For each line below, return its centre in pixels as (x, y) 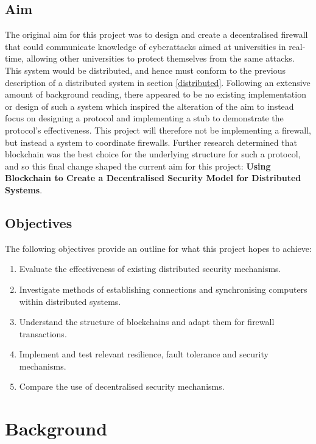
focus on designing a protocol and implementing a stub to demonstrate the (144, 118)
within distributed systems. (70, 301)
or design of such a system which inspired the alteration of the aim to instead (149, 106)
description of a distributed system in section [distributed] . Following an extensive (158, 82)
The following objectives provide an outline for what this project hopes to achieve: (158, 248)
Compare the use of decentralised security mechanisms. (122, 386)
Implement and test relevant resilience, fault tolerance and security (144, 354)
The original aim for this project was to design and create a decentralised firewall (156, 34)
